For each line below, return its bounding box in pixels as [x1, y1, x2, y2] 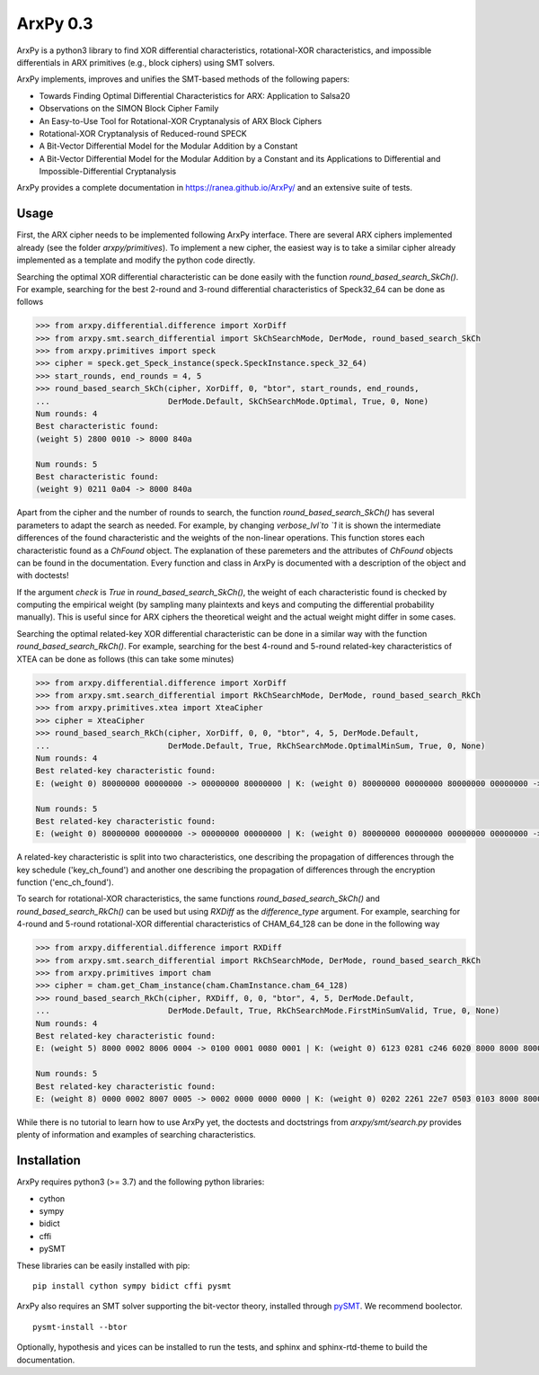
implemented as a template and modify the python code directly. [16, 254, 256, 265]
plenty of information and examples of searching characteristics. [16, 1129, 256, 1140]
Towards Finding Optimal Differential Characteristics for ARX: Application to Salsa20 [39, 90, 350, 101]
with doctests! [16, 570, 69, 581]
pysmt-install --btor [32, 1322, 128, 1332]
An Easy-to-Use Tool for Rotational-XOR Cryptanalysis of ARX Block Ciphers [39, 115, 323, 126]
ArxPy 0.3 [16, 13, 93, 33]
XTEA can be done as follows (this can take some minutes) [16, 653, 234, 665]
